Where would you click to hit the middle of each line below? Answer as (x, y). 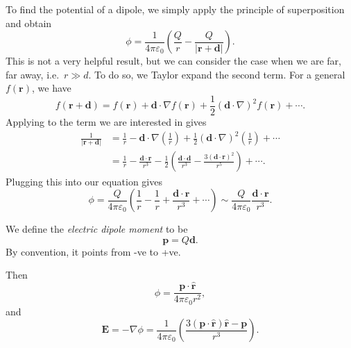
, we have (51, 88)
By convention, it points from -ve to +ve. (93, 251)
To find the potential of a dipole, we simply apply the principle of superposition (175, 9)
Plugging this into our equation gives (84, 181)
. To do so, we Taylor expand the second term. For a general (217, 74)
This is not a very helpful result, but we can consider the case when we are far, (173, 61)
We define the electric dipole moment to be (97, 229)
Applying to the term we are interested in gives (106, 122)
